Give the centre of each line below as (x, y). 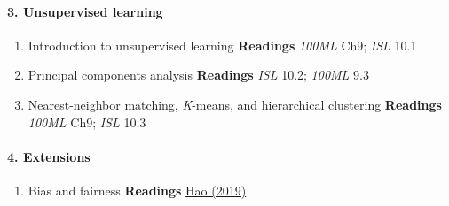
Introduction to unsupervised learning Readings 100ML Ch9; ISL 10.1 (222, 45)
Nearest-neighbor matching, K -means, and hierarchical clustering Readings (235, 104)
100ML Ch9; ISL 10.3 (87, 122)
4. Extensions (49, 156)
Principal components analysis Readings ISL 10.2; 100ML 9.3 (198, 75)
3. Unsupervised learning (85, 11)
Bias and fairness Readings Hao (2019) (137, 190)
